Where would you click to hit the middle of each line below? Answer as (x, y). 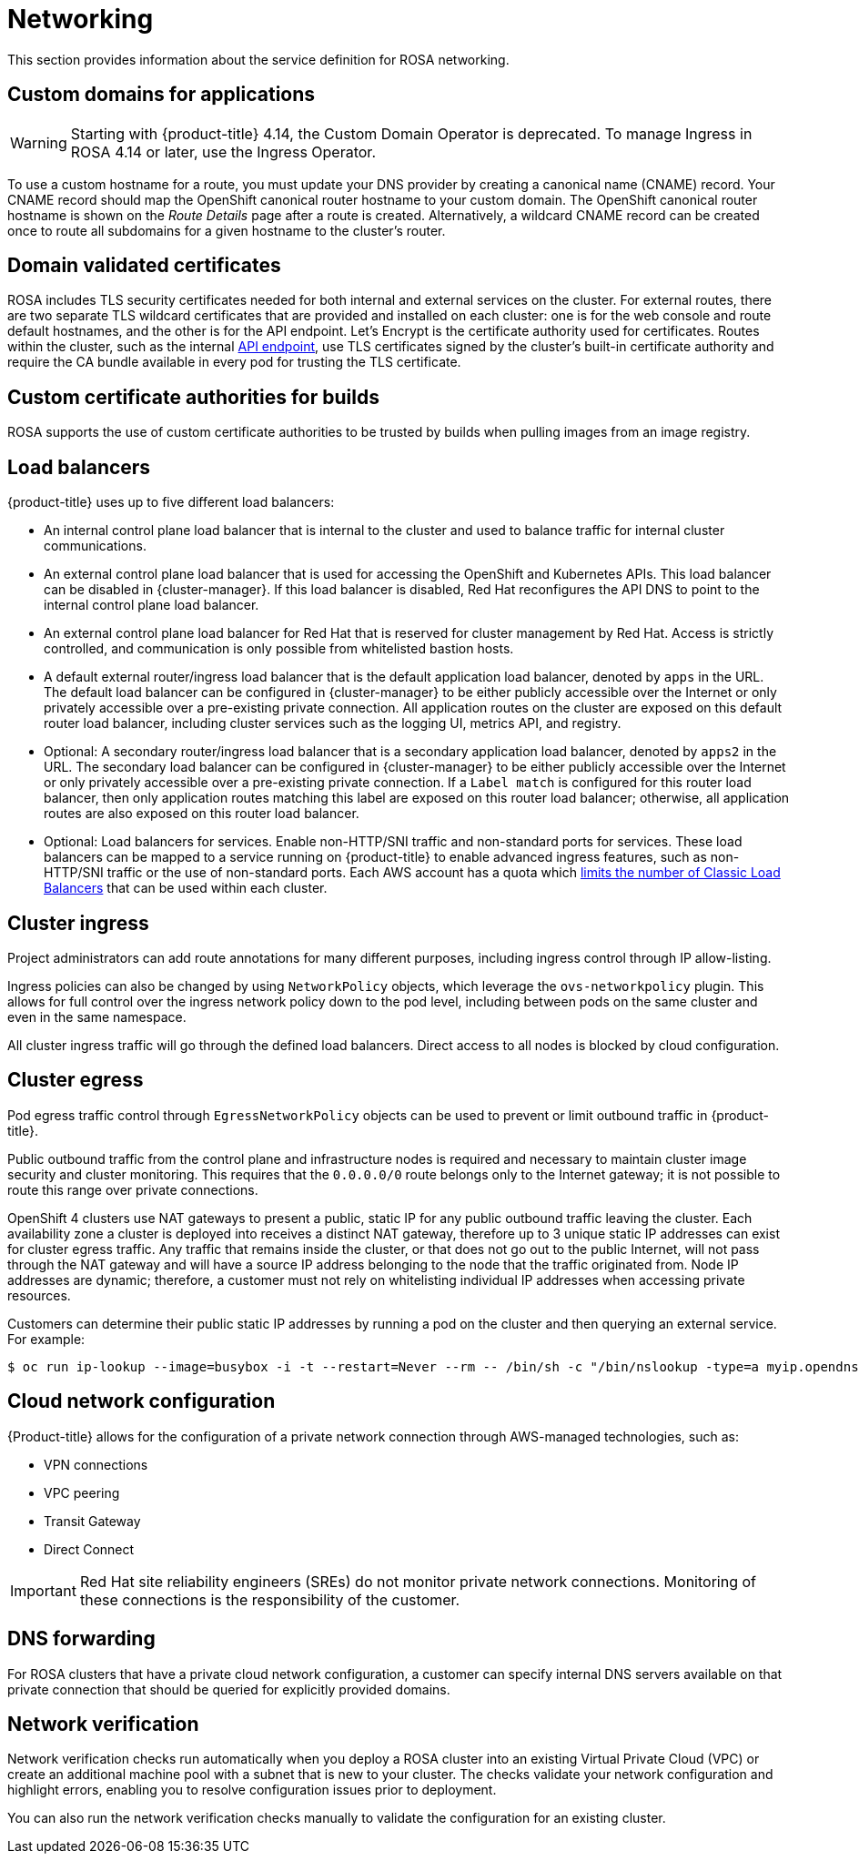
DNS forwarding (81, 1639)
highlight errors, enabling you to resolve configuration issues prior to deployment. (252, 1790)
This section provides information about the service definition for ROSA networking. (258, 59)
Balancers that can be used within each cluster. (186, 888)
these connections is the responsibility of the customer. (270, 1599)
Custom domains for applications (162, 95)
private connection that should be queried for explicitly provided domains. (229, 1689)
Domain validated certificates (144, 266)
